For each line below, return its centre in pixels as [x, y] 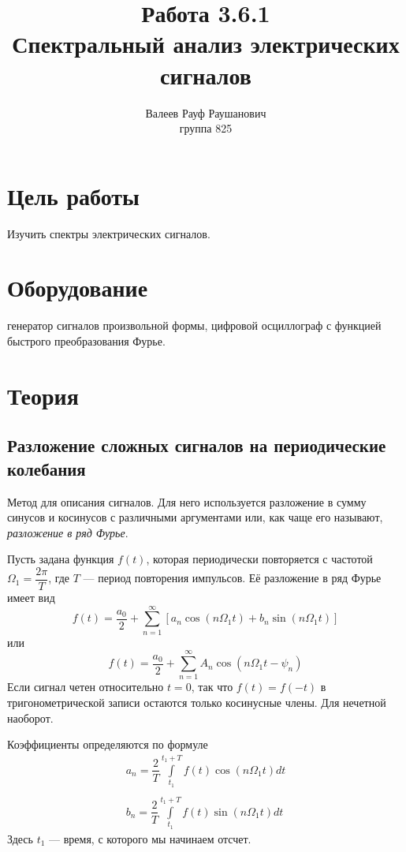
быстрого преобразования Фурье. [86, 340]
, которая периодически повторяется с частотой [259, 559]
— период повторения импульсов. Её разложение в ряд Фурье [232, 578]
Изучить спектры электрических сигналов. [109, 233]
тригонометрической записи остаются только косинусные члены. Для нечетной [197, 702]
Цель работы [73, 195]
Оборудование [78, 288]
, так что [212, 687]
